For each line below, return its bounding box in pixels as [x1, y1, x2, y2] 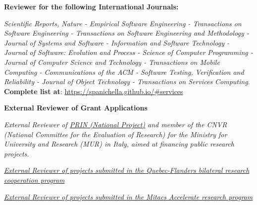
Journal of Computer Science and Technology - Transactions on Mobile [4, 56, 220, 67]
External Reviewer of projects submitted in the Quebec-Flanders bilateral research [4, 165, 250, 175]
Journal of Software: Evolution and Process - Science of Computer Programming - [4, 47, 253, 57]
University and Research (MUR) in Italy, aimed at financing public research [4, 139, 234, 149]
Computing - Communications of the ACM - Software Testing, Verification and [4, 66, 244, 77]
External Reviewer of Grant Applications [4, 102, 148, 113]
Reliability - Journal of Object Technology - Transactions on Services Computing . [4, 76, 250, 87]
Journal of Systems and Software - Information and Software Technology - [4, 37, 230, 48]
